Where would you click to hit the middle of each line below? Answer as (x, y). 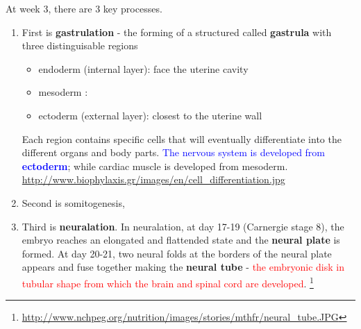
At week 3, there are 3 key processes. (84, 8)
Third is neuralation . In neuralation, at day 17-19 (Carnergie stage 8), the (183, 226)
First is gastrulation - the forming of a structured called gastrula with (177, 32)
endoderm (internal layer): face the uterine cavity (143, 68)
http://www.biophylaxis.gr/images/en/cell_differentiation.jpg (153, 179)
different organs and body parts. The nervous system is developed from (174, 152)
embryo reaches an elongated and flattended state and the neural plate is (181, 240)
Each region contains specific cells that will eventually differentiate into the (182, 138)
